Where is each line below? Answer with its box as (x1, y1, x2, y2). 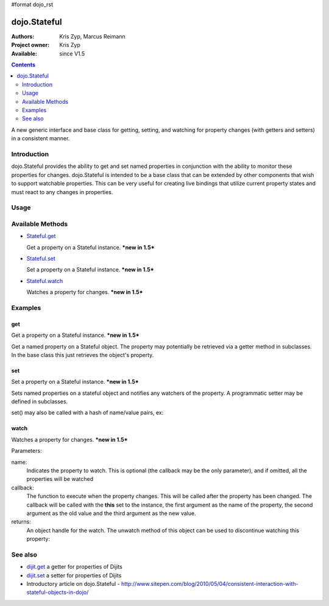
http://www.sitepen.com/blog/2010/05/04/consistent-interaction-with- (121, 580, 299, 588)
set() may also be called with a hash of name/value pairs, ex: (11, 409, 164, 416)
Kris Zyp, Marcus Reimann (59, 32, 126, 40)
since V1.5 (59, 49, 85, 57)
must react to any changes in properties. (11, 188, 113, 195)
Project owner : (11, 41, 50, 49)
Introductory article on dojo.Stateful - (26, 580, 120, 588)
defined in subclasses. (11, 398, 68, 405)
